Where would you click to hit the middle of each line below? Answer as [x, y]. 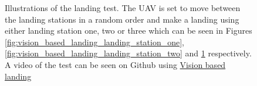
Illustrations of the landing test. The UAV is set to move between [123, 8]
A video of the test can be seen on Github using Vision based [115, 64]
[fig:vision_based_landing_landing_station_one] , [94, 42]
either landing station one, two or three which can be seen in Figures [128, 31]
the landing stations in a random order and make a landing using [122, 19]
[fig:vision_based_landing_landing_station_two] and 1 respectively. [128, 53]
